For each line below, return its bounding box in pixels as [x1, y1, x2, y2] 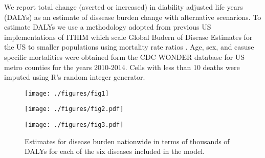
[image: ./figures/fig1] [25, 89, 109, 97]
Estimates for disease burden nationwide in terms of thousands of [25, 136, 230, 146]
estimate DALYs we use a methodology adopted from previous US [4, 21, 211, 32]
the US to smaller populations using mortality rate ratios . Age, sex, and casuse [4, 41, 254, 52]
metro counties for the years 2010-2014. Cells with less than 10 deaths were [4, 61, 240, 72]
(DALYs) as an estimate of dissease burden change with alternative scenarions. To [4, 11, 261, 22]
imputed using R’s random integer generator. [4, 72, 145, 82]
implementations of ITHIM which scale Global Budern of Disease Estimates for [4, 31, 253, 42]
